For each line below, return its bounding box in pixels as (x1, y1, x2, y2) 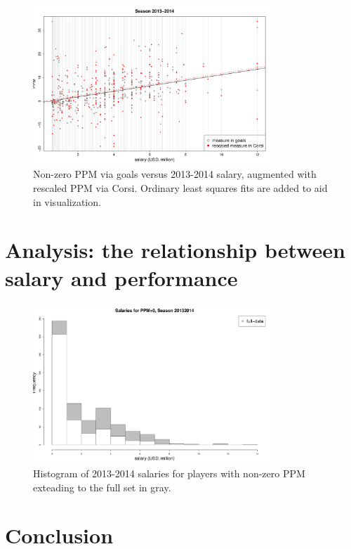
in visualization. (33, 194, 101, 209)
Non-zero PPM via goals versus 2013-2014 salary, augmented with (33, 167, 317, 181)
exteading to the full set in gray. (33, 479, 171, 494)
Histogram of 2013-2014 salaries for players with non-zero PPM (33, 466, 305, 481)
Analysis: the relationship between (5, 235, 345, 264)
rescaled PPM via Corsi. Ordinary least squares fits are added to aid (33, 181, 328, 195)
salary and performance (5, 263, 238, 292)
